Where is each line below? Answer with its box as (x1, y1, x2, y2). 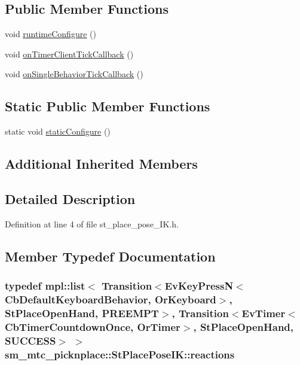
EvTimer (241, 305, 286, 320)
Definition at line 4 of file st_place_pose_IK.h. (5, 217, 179, 230)
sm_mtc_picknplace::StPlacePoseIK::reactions (5, 346, 235, 361)
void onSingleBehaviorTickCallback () (5, 68, 143, 80)
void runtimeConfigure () (5, 28, 96, 40)
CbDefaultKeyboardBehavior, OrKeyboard (5, 291, 216, 306)
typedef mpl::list (5, 278, 85, 293)
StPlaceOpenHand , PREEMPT (5, 305, 159, 320)
